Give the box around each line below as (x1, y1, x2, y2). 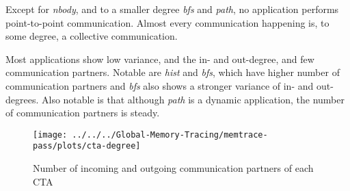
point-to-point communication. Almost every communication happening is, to (5, 15, 329, 29)
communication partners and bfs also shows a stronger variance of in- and (5, 78, 314, 92)
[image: (33, 129, 68, 140)
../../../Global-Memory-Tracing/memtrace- (72, 129, 268, 140)
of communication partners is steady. (5, 105, 160, 120)
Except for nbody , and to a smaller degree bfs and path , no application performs (5, 2, 339, 16)
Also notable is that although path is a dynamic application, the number (41, 92, 345, 106)
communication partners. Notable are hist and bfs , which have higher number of (5, 65, 340, 79)
